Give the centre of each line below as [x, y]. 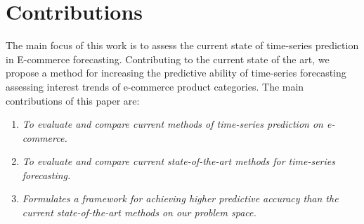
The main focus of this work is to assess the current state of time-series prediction [182, 45]
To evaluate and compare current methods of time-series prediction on [173, 124]
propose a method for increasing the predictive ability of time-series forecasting [176, 73]
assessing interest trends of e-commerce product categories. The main [155, 86]
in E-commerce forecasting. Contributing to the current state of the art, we [168, 59]
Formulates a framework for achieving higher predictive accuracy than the [180, 198]
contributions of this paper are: [73, 100]
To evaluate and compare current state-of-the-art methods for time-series [178, 161]
